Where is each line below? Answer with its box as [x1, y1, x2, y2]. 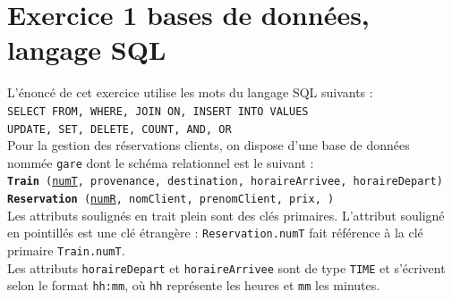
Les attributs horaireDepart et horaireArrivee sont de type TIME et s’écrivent [7, 258, 446, 277]
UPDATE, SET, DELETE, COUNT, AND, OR [7, 122, 232, 136]
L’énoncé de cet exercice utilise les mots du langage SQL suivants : [7, 83, 373, 102]
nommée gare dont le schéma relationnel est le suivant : [7, 153, 314, 171]
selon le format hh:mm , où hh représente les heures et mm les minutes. [7, 276, 380, 295]
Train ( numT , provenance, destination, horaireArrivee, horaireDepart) [7, 175, 443, 188]
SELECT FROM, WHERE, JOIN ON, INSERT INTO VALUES [7, 104, 309, 118]
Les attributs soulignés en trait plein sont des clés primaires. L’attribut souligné [7, 205, 445, 224]
